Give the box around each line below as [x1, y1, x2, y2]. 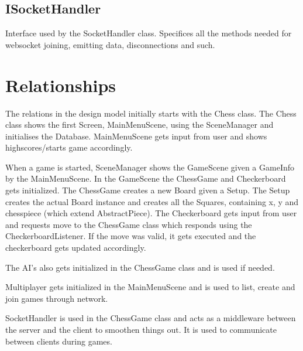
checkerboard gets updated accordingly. [5, 241, 146, 254]
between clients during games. [5, 335, 112, 347]
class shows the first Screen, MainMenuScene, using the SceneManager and [5, 118, 274, 131]
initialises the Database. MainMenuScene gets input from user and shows [5, 130, 267, 142]
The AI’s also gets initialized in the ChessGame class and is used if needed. [5, 261, 275, 273]
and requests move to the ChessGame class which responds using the [5, 218, 252, 230]
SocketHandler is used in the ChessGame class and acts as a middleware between [5, 312, 296, 324]
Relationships [5, 73, 116, 97]
